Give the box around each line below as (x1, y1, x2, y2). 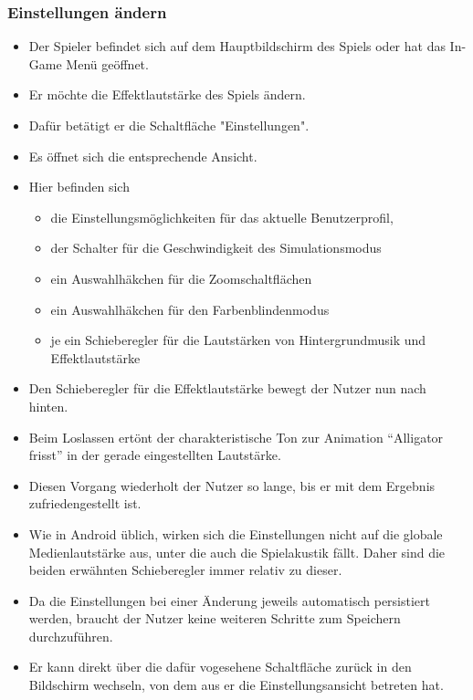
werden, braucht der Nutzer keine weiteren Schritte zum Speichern (28, 609, 401, 628)
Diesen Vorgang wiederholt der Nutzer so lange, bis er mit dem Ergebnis (28, 475, 436, 495)
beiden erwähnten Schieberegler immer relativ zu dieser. (28, 560, 342, 580)
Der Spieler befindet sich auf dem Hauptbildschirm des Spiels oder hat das (28, 37, 446, 56)
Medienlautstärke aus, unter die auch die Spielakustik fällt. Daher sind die (28, 542, 446, 561)
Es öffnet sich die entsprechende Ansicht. (28, 146, 258, 165)
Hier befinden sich (28, 177, 130, 196)
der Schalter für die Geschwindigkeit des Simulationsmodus (50, 238, 382, 257)
